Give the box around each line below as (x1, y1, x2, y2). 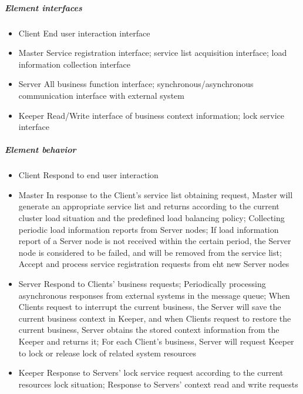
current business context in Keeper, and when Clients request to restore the (18, 312, 291, 324)
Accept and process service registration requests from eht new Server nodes (18, 258, 289, 270)
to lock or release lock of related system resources (18, 346, 197, 359)
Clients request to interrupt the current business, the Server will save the (18, 300, 281, 313)
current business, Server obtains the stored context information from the (18, 323, 280, 336)
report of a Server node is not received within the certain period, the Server (18, 235, 291, 247)
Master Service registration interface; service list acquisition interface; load (18, 46, 287, 59)
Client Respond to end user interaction (18, 169, 159, 181)
